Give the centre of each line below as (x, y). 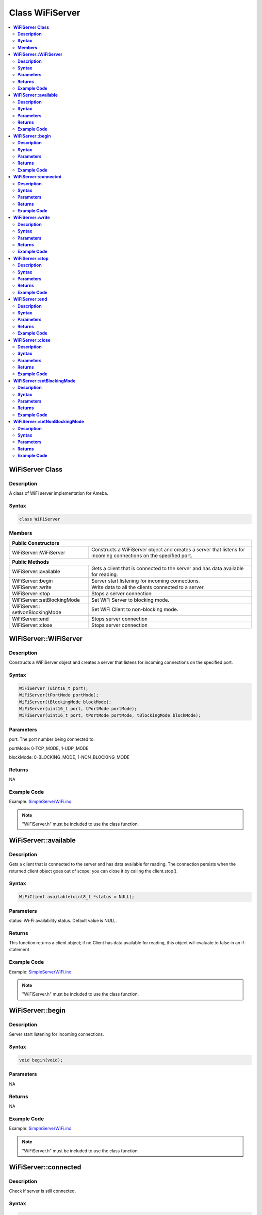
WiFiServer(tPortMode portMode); (59, 695)
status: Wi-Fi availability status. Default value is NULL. (63, 920)
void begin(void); (41, 1060)
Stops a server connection (122, 593)
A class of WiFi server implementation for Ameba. (59, 493)
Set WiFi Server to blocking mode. (131, 600)
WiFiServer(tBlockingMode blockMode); (65, 702)
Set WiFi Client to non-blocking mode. (135, 609)
